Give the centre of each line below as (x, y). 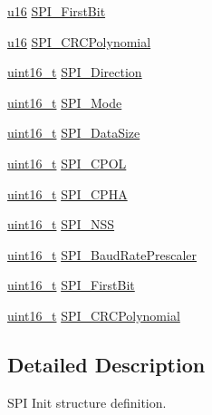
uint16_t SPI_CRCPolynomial (94, 315)
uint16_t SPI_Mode (65, 102)
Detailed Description (106, 364)
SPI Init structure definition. (87, 402)
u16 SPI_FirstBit (57, 11)
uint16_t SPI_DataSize (74, 133)
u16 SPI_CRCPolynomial (79, 41)
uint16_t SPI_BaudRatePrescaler (102, 254)
